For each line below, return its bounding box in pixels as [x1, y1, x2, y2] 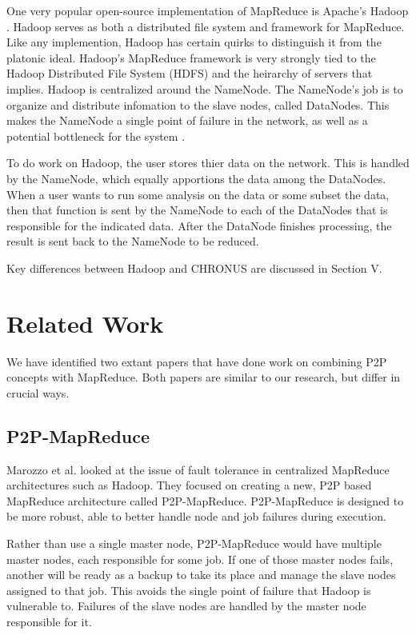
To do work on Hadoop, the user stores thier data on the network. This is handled [6, 154, 410, 171]
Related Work [6, 306, 164, 339]
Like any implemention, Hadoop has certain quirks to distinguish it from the [6, 34, 382, 50]
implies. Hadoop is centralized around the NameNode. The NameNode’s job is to [6, 80, 403, 97]
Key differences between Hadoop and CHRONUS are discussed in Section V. [6, 259, 382, 276]
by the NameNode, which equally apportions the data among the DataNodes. [6, 170, 386, 186]
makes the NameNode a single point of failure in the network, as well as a [6, 112, 368, 129]
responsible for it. [6, 613, 92, 629]
